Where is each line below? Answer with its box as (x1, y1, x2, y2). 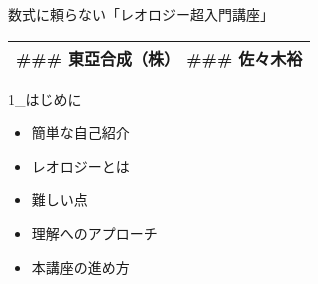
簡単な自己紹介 (31, 122, 130, 143)
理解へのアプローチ (31, 222, 158, 243)
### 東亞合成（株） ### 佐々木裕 (16, 46, 303, 70)
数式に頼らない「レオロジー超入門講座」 (8, 4, 274, 24)
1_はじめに (8, 88, 82, 109)
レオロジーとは (31, 155, 130, 176)
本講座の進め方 (31, 256, 130, 277)
